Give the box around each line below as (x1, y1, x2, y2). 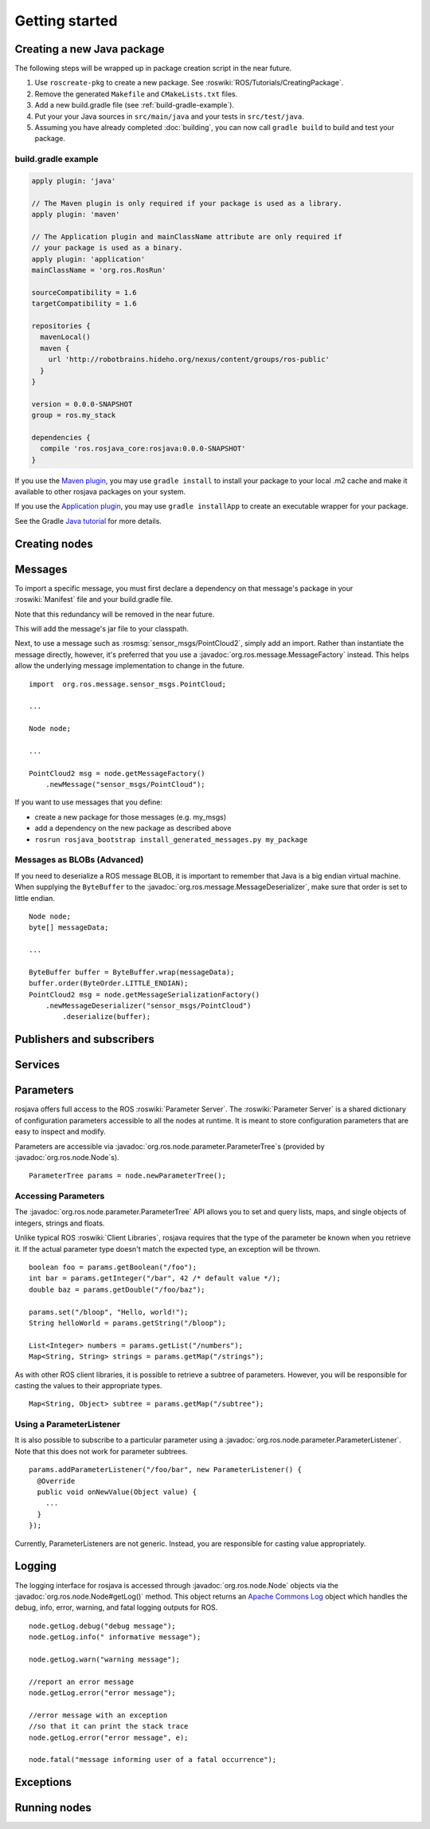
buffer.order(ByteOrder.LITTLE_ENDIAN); (29, 979, 189, 988)
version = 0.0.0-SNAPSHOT (31, 399, 133, 408)
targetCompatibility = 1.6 (31, 299, 137, 309)
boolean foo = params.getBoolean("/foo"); (29, 1263, 197, 1272)
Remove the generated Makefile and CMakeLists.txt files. (34, 88, 238, 99)
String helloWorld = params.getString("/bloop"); (29, 1318, 227, 1327)
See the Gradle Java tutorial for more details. (14, 516, 162, 525)
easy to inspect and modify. (14, 1127, 107, 1136)
